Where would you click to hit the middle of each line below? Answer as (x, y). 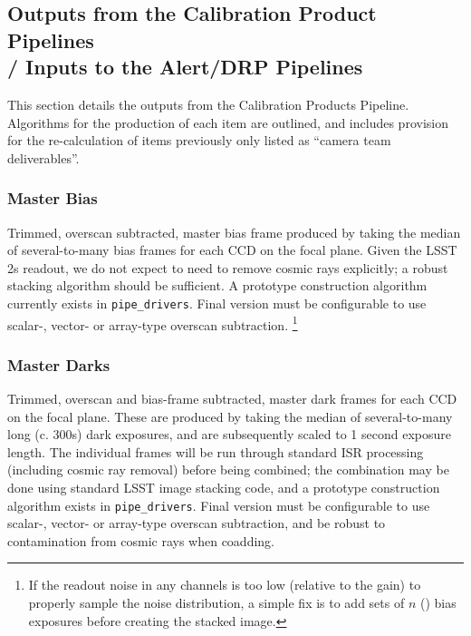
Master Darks (59, 364)
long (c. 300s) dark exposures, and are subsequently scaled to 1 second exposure (229, 434)
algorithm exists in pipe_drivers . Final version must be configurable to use (219, 505)
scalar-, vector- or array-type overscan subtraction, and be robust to (197, 523)
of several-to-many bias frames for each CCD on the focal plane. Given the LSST (232, 250)
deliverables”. (43, 157)
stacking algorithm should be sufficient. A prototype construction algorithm (217, 285)
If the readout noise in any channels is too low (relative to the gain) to (225, 585)
